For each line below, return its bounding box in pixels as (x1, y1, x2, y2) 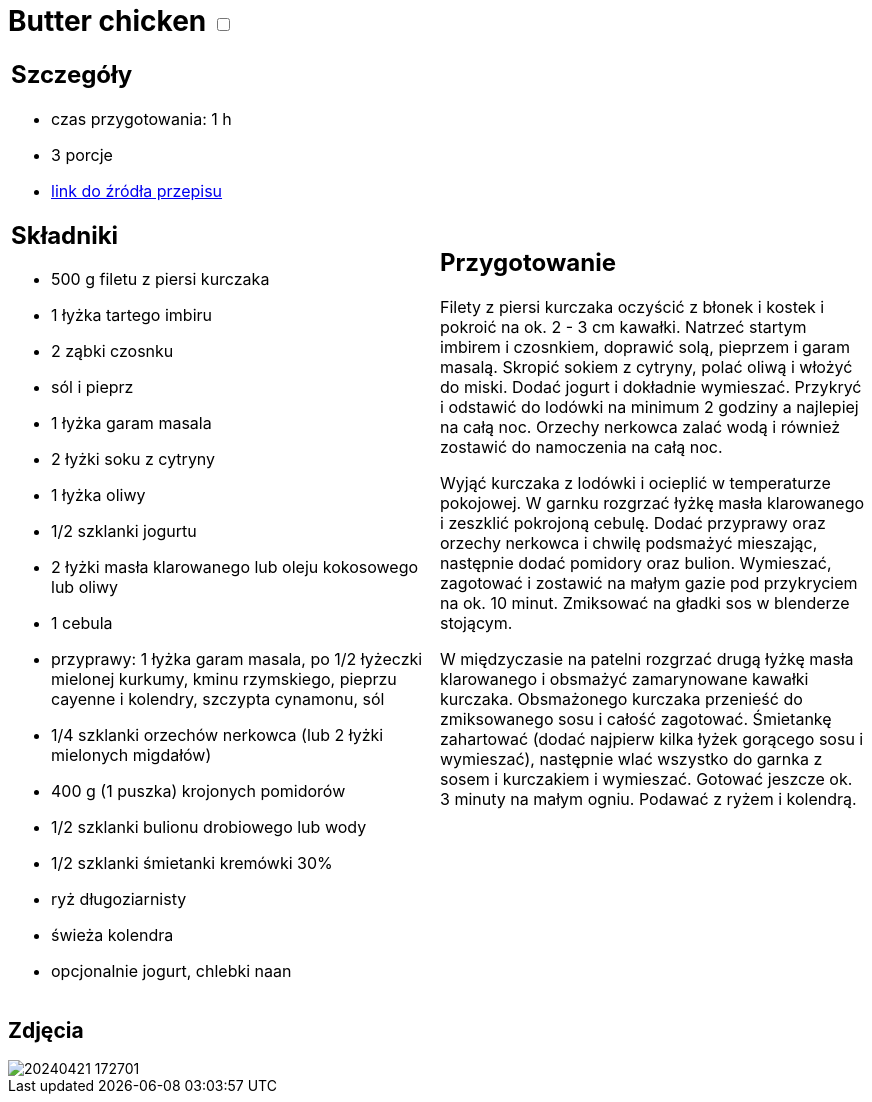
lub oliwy (51, 577, 119, 598)
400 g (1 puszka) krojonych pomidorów (51, 781, 346, 802)
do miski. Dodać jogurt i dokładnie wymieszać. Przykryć (440, 377, 862, 398)
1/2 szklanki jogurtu (51, 521, 197, 542)
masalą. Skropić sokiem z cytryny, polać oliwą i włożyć (440, 357, 853, 378)
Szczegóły (11, 59, 133, 89)
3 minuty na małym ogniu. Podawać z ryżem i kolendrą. (440, 789, 857, 810)
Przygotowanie (440, 248, 616, 278)
